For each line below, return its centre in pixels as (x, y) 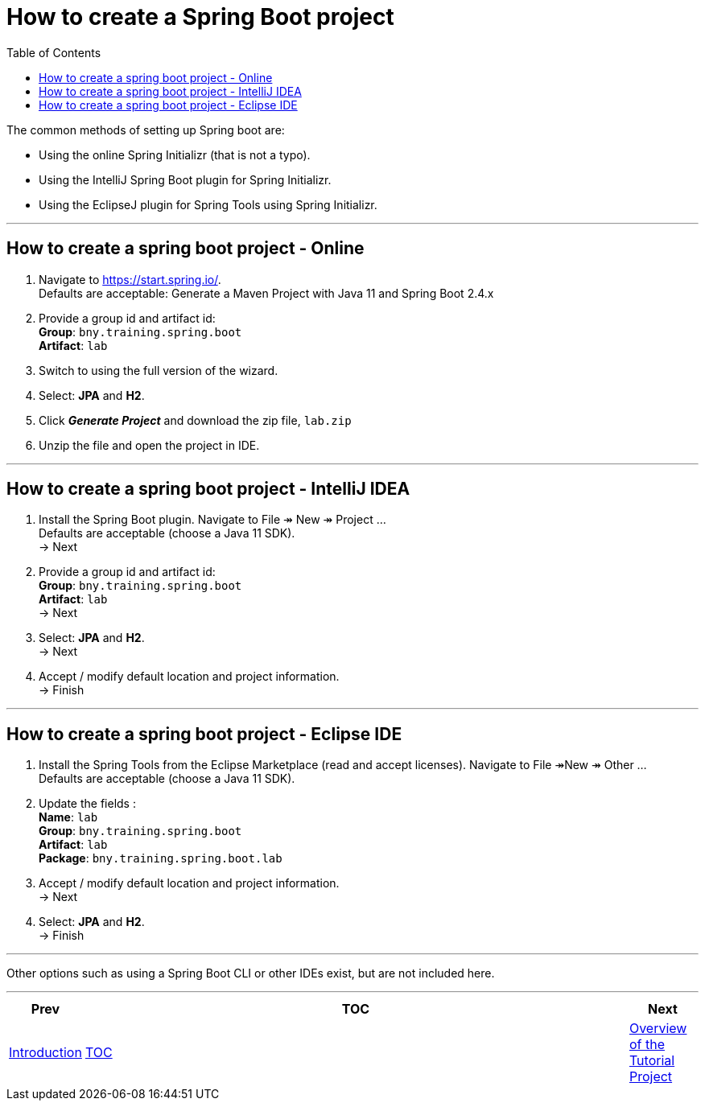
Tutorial (652, 1061)
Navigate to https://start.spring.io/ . (130, 279)
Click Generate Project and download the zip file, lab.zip (195, 420)
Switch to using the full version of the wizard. (159, 370)
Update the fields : (87, 804)
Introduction (45, 1053)
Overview (658, 1029)
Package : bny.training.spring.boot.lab (161, 858)
